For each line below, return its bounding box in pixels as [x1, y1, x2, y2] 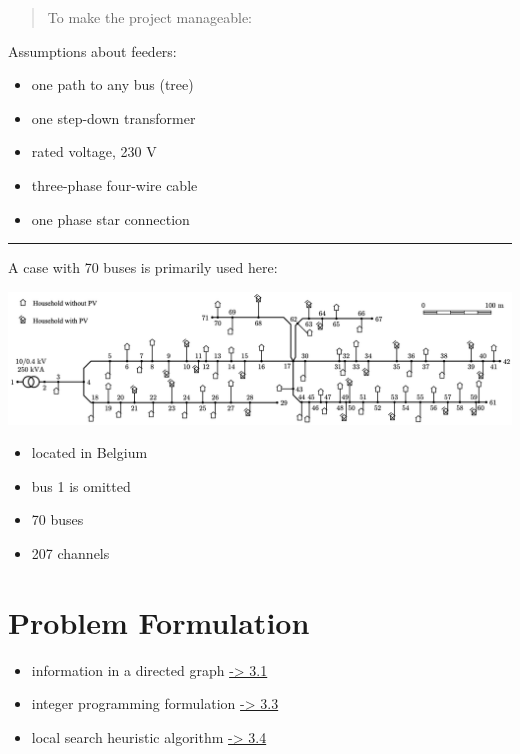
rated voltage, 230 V [31, 141, 157, 162]
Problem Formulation [8, 601, 310, 642]
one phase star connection [31, 208, 190, 229]
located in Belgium [31, 442, 148, 463]
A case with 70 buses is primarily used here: [8, 257, 278, 278]
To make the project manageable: [47, 7, 252, 27]
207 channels [31, 543, 110, 564]
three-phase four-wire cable [31, 174, 198, 195]
